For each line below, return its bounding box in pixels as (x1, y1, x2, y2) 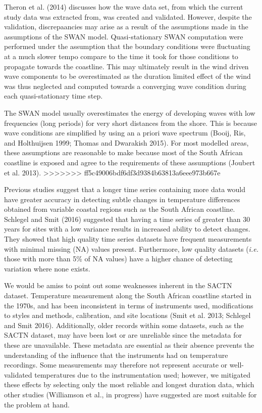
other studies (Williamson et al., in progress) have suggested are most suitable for (4, 389, 257, 399)
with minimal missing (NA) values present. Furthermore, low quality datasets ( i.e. (4, 243, 258, 254)
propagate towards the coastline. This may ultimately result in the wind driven (4, 61, 249, 71)
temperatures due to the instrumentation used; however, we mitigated (34, 369, 251, 380)
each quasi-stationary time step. (4, 90, 103, 101)
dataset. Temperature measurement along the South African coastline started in (4, 290, 252, 301)
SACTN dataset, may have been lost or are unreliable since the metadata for (4, 330, 242, 340)
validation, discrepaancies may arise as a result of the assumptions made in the (4, 21, 248, 32)
